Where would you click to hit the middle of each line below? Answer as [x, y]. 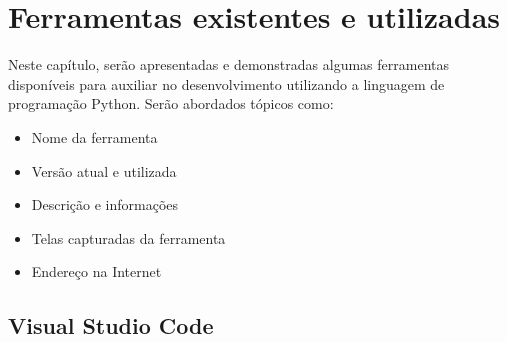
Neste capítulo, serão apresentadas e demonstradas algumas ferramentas [228, 64]
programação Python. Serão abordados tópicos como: [171, 103]
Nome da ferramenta [94, 136]
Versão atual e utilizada [104, 170]
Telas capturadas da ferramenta [128, 237]
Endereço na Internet [96, 271]
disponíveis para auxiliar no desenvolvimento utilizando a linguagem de [226, 83]
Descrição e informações [105, 204]
